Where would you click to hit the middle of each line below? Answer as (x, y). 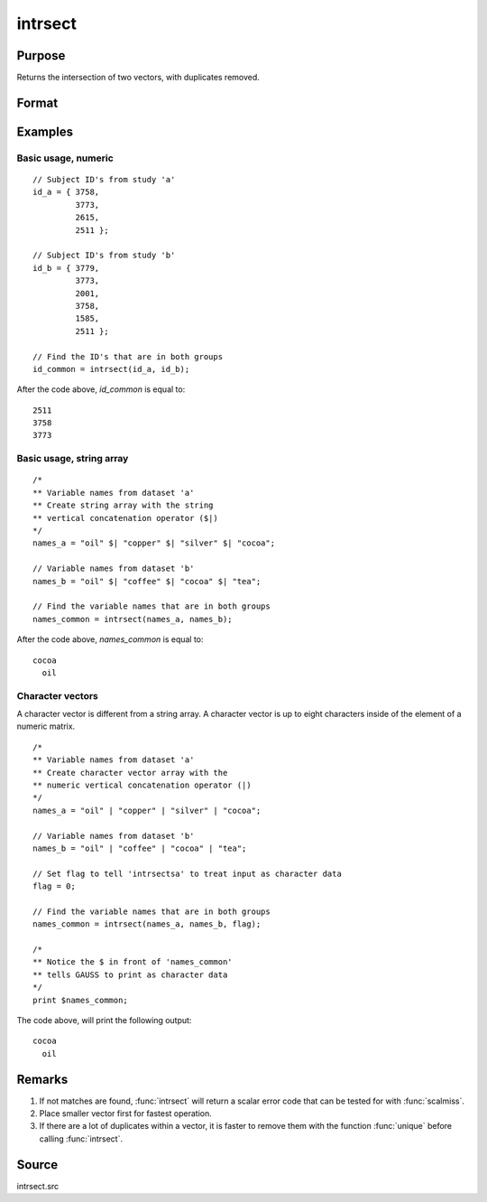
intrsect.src (38, 1186)
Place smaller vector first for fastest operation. (125, 1113)
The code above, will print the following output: (104, 1020)
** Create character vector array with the (130, 773)
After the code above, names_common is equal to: (110, 639)
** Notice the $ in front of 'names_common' (133, 962)
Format (37, 102)
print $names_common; (80, 1000)
